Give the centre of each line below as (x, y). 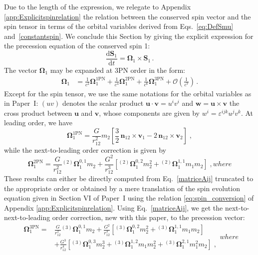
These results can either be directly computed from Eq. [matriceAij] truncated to (129, 178)
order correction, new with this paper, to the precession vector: (148, 217)
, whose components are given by (149, 113)
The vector (21, 70)
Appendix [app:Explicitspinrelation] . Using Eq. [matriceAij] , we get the (114, 207)
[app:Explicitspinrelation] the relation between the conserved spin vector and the (128, 16)
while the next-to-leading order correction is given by (85, 149)
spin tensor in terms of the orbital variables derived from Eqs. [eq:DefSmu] (119, 26)
